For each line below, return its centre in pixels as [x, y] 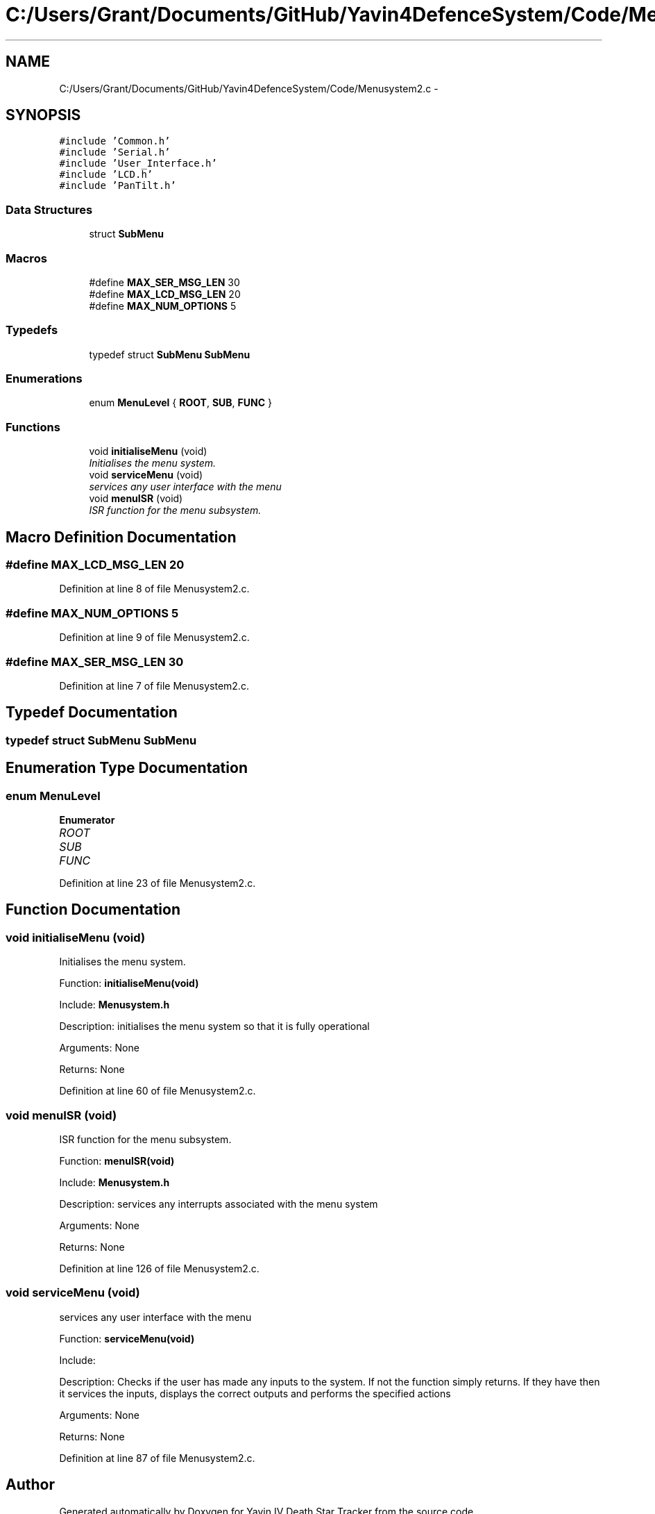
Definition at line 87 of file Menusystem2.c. [157, 1458]
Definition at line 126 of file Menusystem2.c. [159, 1268]
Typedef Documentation [92, 713]
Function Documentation [93, 910]
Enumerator [87, 820]
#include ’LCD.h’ [106, 175]
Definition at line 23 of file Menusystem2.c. [158, 883]
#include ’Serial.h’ [115, 152]
